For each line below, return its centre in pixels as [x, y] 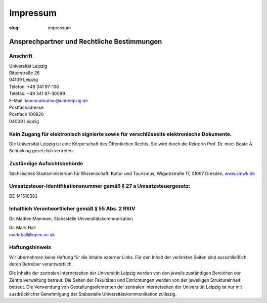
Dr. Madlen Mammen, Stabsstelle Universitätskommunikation [71, 218]
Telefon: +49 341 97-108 [34, 87]
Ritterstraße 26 [24, 73]
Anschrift [21, 56]
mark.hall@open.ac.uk [32, 234]
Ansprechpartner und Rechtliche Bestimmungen [86, 42]
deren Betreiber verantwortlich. [41, 264]
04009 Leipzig [24, 121]
